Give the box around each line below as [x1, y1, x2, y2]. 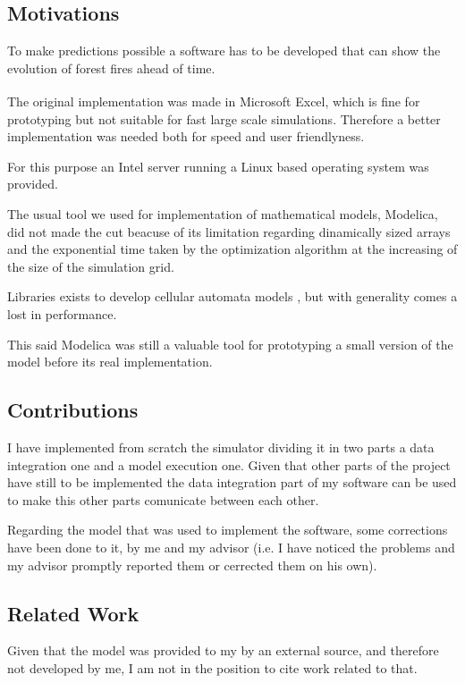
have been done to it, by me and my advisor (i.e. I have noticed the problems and [7, 537, 455, 556]
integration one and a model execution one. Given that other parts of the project [7, 455, 451, 474]
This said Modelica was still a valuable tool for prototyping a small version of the [7, 334, 453, 353]
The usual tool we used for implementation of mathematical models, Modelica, [7, 205, 438, 223]
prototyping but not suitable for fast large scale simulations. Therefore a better [7, 109, 441, 128]
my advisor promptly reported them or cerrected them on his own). [7, 555, 377, 574]
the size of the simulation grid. [7, 257, 174, 275]
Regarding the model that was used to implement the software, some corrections [7, 520, 448, 539]
